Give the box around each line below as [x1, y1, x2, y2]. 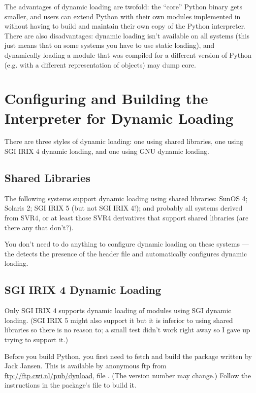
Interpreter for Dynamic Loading [4, 107, 233, 128]
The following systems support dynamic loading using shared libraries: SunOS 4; [4, 193, 248, 203]
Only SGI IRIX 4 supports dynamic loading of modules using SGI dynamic [4, 305, 231, 316]
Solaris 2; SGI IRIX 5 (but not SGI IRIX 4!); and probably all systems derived [4, 203, 243, 213]
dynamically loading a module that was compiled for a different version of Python [4, 49, 252, 60]
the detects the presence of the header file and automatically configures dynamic [4, 248, 247, 258]
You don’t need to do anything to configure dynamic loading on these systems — [4, 239, 249, 249]
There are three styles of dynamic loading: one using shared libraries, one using [4, 136, 244, 146]
